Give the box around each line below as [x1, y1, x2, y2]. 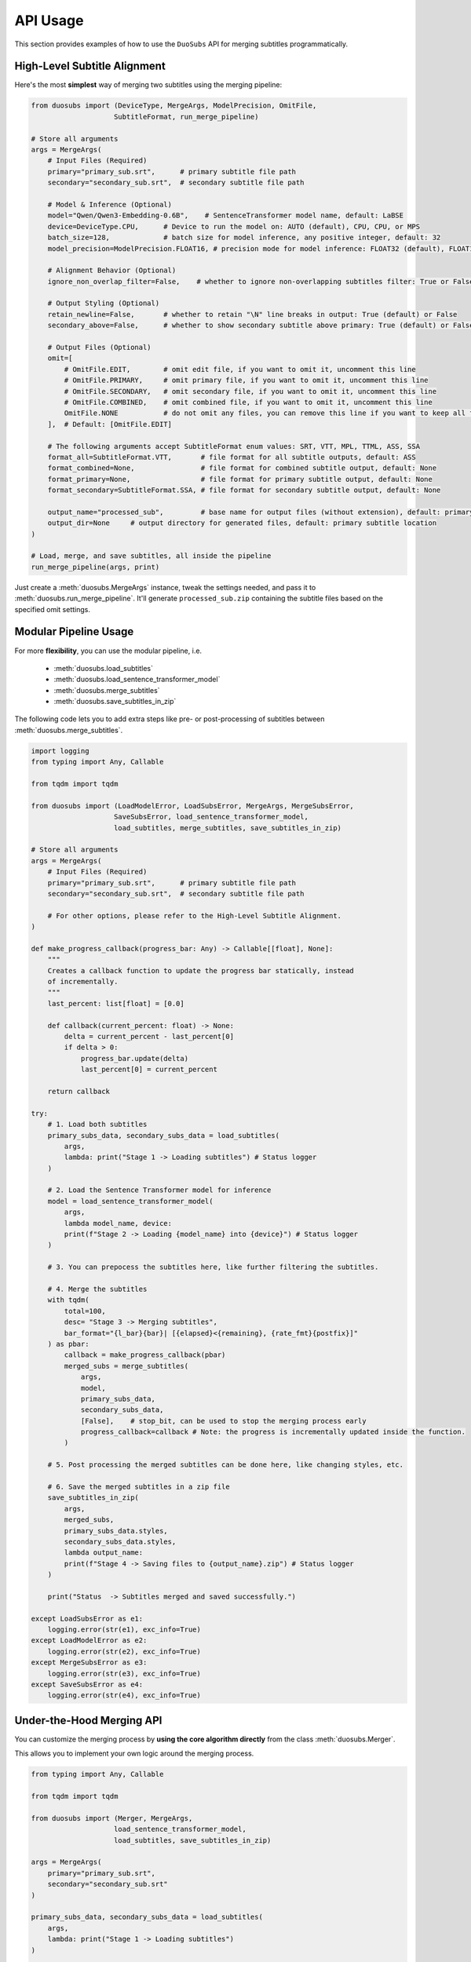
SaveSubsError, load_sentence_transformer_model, [114, 812, 309, 822]
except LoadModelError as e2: [31, 1636, 148, 1645]
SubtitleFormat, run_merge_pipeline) [114, 112, 259, 121]
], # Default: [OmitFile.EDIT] [47, 420, 173, 429]
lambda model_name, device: [64, 1219, 173, 1227]
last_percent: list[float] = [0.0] [47, 999, 184, 1008]
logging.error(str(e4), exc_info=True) [47, 1691, 202, 1700]
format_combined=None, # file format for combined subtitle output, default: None [47, 464, 437, 472]
